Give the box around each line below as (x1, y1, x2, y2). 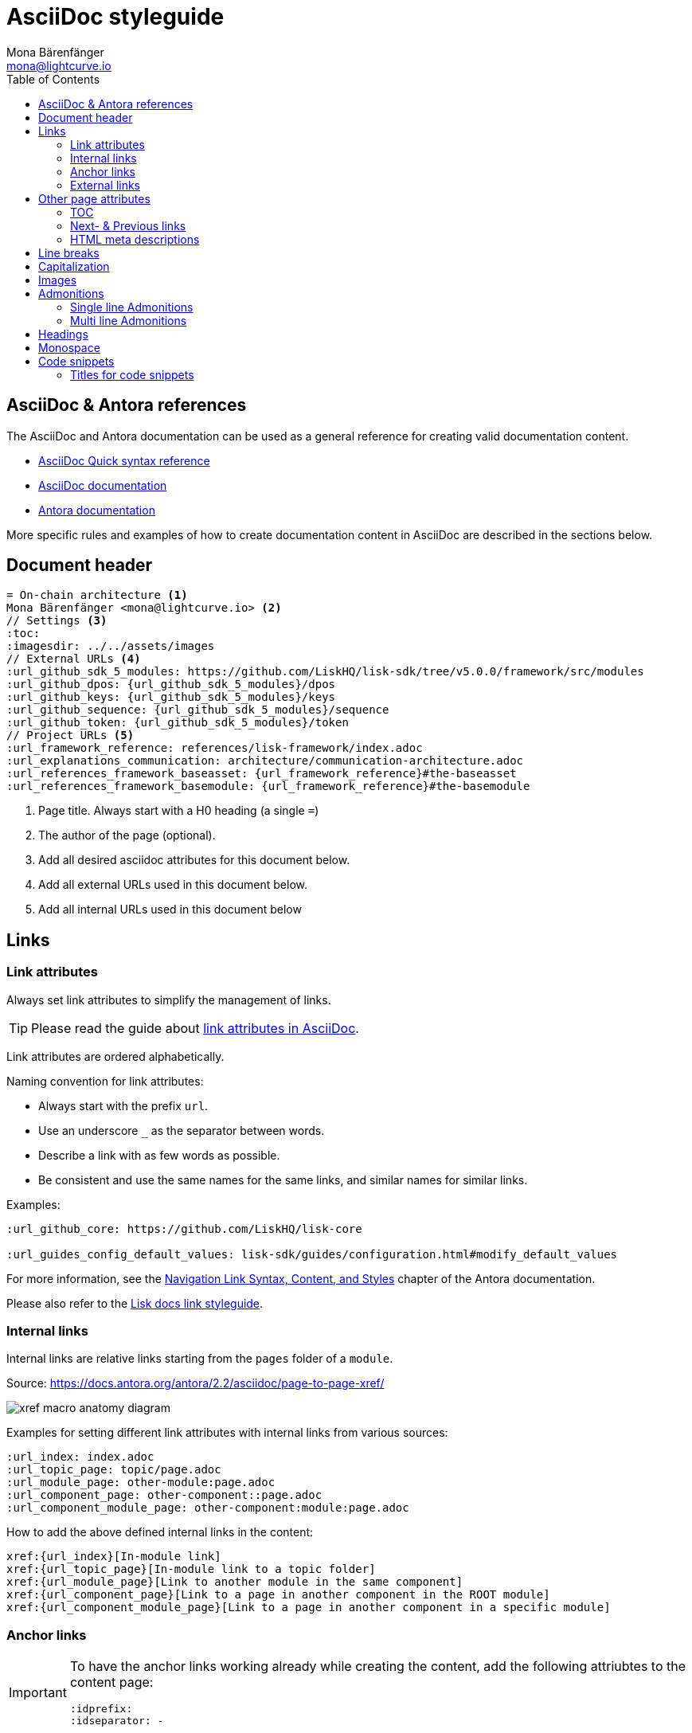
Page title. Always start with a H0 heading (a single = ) (38, 804, 319, 818)
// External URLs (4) (6, 652, 141, 666)
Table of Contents (6, 72, 100, 86)
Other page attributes (38, 191, 151, 205)
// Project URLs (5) (6, 729, 135, 742)
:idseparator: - (69, 1715, 164, 1727)
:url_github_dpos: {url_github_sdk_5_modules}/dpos (6, 678, 336, 691)
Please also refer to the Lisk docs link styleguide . (6, 1296, 264, 1310)
